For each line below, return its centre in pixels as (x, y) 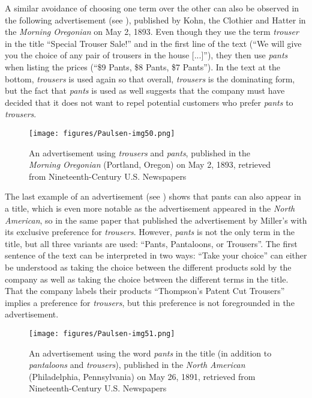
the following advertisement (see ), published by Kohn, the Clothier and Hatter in (155, 20)
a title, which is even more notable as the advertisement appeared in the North (150, 208)
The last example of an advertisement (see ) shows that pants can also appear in (153, 196)
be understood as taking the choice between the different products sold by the (148, 267)
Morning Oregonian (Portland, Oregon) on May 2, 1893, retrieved (150, 164)
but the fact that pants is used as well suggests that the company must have (145, 90)
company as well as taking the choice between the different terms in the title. (147, 279)
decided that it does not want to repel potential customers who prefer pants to (149, 102)
